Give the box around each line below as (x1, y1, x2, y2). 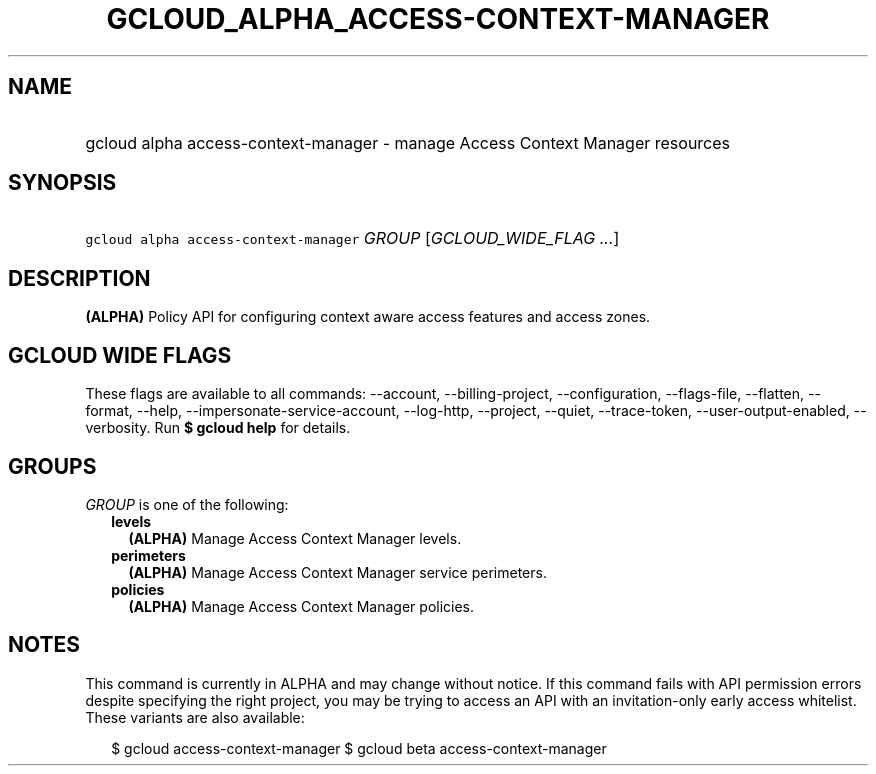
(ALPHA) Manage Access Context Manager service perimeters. (128, 563, 547, 581)
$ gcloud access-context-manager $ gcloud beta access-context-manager (111, 739, 607, 757)
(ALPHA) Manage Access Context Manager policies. (128, 597, 475, 615)
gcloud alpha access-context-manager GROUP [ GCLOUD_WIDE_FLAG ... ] (85, 228, 620, 249)
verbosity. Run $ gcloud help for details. (85, 419, 351, 437)
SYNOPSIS (8, 170, 117, 196)
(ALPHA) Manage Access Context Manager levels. (128, 529, 462, 547)
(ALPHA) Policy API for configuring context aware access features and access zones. (85, 308, 651, 326)
